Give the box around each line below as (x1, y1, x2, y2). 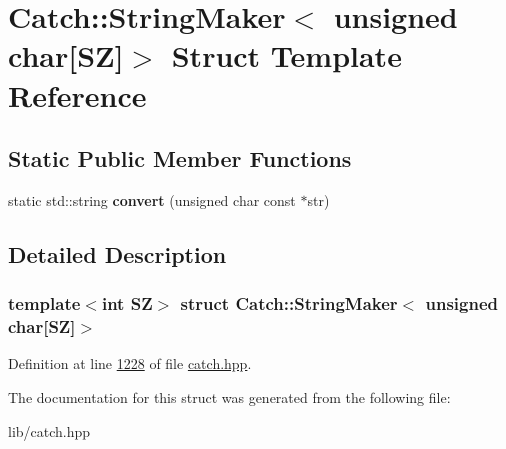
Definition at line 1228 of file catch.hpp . (8, 353, 252, 374)
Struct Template (171, 35, 402, 76)
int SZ (101, 291, 153, 316)
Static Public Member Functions (8, 143, 352, 174)
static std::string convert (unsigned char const (8, 189, 296, 210)
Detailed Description (8, 238, 227, 269)
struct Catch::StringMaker (180, 291, 398, 316)
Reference (8, 74, 147, 115)
